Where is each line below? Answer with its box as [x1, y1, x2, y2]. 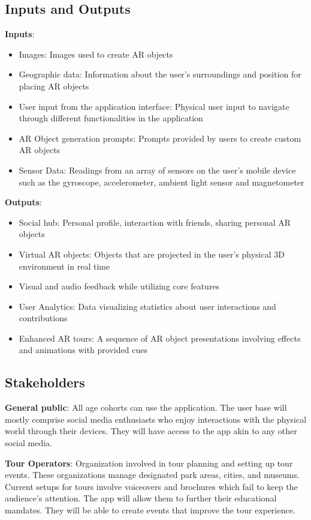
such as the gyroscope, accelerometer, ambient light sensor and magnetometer [19, 175, 304, 188]
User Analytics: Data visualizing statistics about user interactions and [19, 300, 276, 312]
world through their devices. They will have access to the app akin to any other [5, 425, 297, 437]
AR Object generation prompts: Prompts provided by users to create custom [19, 132, 301, 144]
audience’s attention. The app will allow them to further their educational [5, 492, 277, 504]
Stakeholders [5, 373, 85, 392]
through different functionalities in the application [19, 112, 203, 124]
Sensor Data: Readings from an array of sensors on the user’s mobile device [19, 163, 296, 176]
